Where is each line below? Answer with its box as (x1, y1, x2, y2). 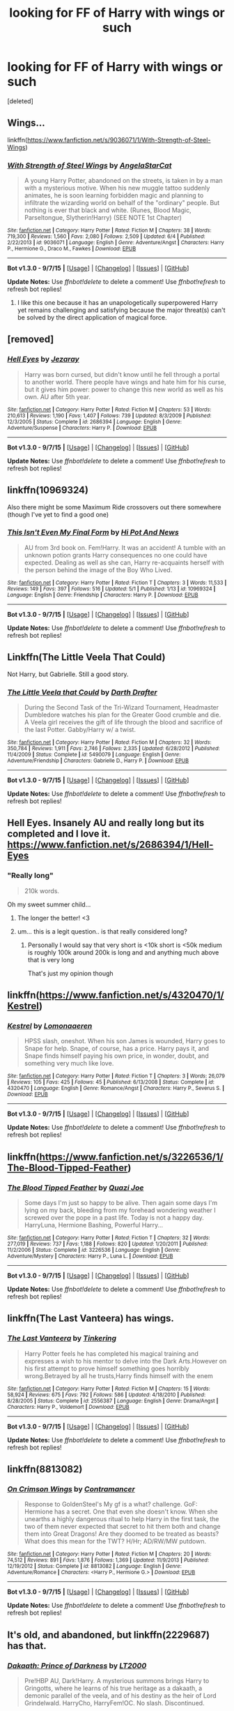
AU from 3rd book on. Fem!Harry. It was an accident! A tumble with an (24, 543, 226, 552)
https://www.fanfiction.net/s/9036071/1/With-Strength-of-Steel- (26, 135, 211, 144)
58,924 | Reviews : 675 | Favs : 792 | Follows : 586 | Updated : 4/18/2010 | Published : (7, 1391, 206, 1398)
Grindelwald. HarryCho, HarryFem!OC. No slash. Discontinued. (24, 1699, 205, 1708)
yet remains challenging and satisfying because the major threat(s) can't (17, 306, 226, 315)
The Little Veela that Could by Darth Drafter (7, 687, 158, 697)
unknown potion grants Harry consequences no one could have (24, 551, 208, 559)
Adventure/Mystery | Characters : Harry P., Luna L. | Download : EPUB (7, 1253, 173, 1260)
